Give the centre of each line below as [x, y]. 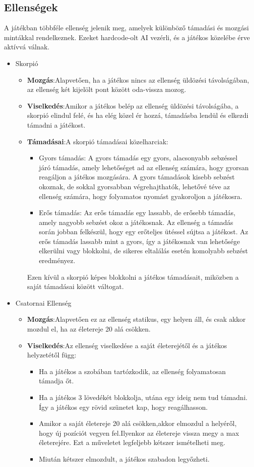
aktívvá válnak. [27, 47]
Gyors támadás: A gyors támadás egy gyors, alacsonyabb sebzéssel [138, 158]
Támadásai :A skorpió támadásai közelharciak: [98, 141]
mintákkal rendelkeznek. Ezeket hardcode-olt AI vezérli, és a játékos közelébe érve [127, 37]
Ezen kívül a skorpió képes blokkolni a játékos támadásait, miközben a [133, 277]
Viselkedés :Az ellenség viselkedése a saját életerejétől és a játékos [127, 345]
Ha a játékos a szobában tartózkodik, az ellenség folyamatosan [132, 371]
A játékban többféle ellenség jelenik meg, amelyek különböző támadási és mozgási [127, 28]
